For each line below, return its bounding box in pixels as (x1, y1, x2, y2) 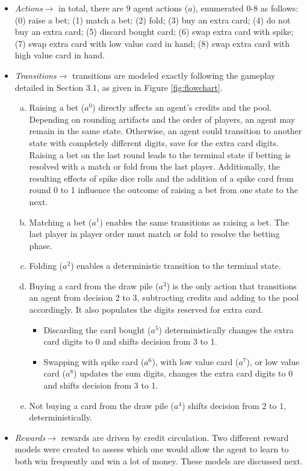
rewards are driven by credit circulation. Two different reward (61, 431, 289, 443)
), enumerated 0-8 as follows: (192, 2, 299, 14)
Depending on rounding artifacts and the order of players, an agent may (29, 112, 296, 125)
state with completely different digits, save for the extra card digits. (29, 136, 279, 149)
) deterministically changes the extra (158, 323, 294, 336)
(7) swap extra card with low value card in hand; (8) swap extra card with (14, 37, 290, 49)
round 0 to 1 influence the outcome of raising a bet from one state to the (29, 183, 298, 196)
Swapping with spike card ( (43, 355, 144, 368)
